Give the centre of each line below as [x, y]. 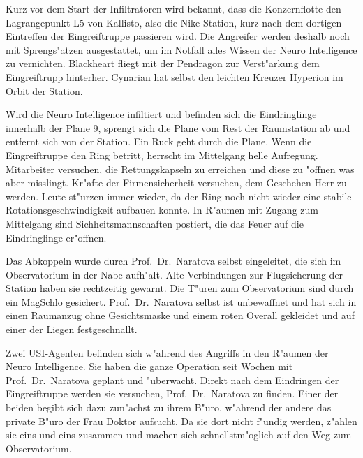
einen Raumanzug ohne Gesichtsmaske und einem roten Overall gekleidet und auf [180, 315]
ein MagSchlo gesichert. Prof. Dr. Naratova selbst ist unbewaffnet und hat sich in [181, 301]
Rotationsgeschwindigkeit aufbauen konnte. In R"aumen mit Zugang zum [162, 210]
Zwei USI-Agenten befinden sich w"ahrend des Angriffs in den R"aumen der [167, 352]
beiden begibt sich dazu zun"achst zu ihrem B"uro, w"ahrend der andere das [169, 407]
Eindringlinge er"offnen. [56, 237]
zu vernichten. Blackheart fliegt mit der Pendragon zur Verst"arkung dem [163, 63]
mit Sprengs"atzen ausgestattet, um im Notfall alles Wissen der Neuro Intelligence [181, 49]
